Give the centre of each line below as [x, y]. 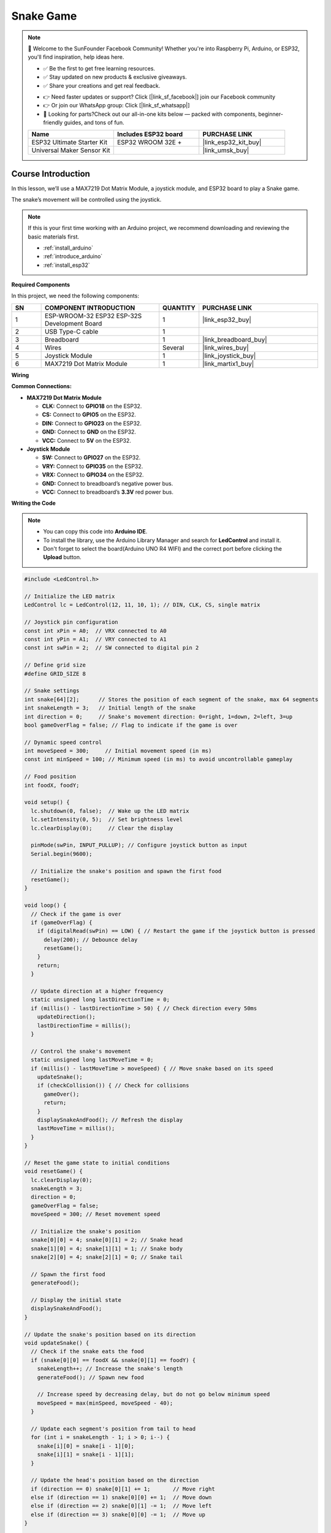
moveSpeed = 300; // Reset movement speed [96, 1214]
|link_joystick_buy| [229, 356]
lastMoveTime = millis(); [76, 1129]
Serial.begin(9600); [62, 854]
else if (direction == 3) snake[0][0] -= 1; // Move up [118, 1514]
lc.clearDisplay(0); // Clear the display [102, 828]
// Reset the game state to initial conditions [97, 1163]
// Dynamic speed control [63, 742]
